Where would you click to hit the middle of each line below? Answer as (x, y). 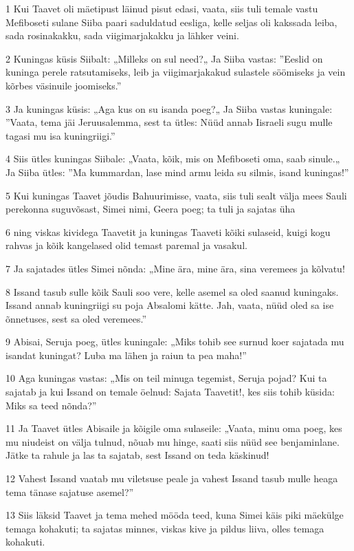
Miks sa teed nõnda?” (51, 405)
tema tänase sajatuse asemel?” (70, 491)
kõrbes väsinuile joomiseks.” (64, 85)
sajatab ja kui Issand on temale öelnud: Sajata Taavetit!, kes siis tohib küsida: (170, 392)
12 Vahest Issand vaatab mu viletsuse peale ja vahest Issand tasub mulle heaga (172, 478)
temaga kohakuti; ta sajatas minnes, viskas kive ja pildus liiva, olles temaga (165, 528)
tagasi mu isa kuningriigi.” (60, 135)
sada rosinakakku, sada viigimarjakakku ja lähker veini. (122, 35)
